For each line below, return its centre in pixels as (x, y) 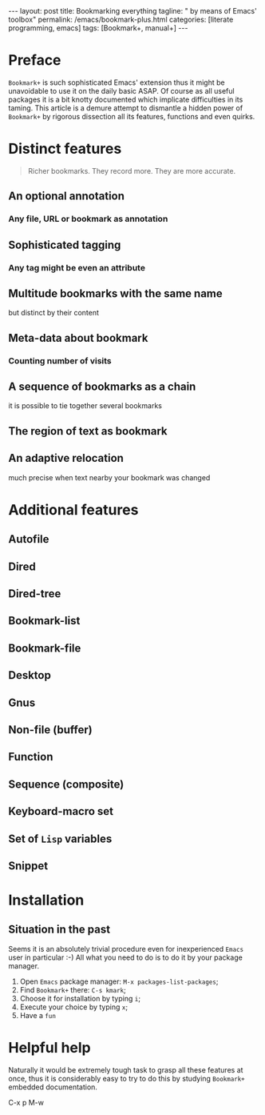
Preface (35, 60)
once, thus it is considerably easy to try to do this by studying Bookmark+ (127, 1078)
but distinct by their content (54, 313)
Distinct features (65, 149)
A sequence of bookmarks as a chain (102, 387)
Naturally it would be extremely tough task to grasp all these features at (126, 1069)
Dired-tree (35, 594)
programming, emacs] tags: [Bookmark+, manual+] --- (98, 28)
